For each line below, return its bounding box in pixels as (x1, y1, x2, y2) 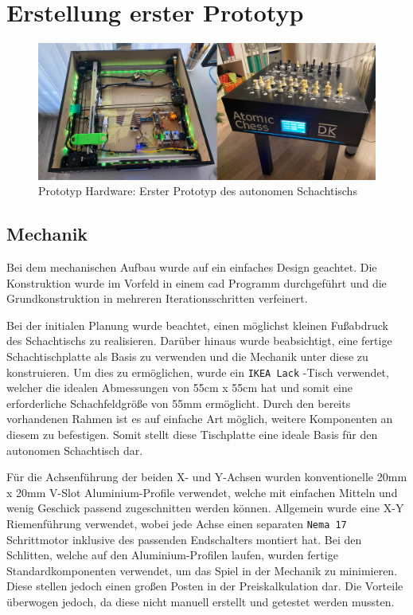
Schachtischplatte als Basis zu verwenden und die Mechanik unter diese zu (6, 347, 368, 364)
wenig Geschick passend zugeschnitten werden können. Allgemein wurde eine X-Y (6, 499, 404, 516)
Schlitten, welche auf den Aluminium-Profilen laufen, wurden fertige (6, 546, 338, 563)
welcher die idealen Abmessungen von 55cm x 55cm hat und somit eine (6, 379, 353, 396)
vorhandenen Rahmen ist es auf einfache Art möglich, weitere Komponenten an (6, 410, 393, 427)
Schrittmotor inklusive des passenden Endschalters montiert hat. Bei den (6, 531, 362, 547)
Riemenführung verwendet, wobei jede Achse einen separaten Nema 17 (6, 515, 347, 531)
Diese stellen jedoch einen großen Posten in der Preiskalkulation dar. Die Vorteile (6, 578, 403, 594)
